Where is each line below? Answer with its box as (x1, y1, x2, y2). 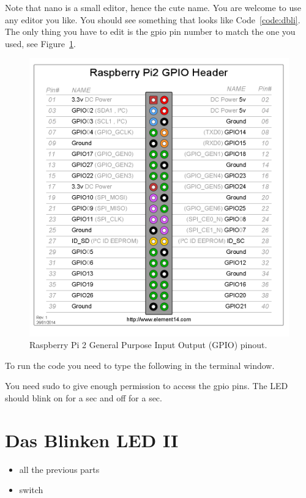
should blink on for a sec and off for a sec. (5, 391, 162, 404)
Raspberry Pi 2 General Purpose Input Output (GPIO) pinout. (29, 338, 267, 351)
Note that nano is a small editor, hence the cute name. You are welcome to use (5, 1, 302, 13)
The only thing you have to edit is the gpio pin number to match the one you (5, 25, 296, 38)
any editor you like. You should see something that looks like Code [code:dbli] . (5, 13, 300, 26)
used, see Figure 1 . (5, 37, 76, 50)
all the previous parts (19, 463, 100, 475)
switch (19, 483, 43, 496)
